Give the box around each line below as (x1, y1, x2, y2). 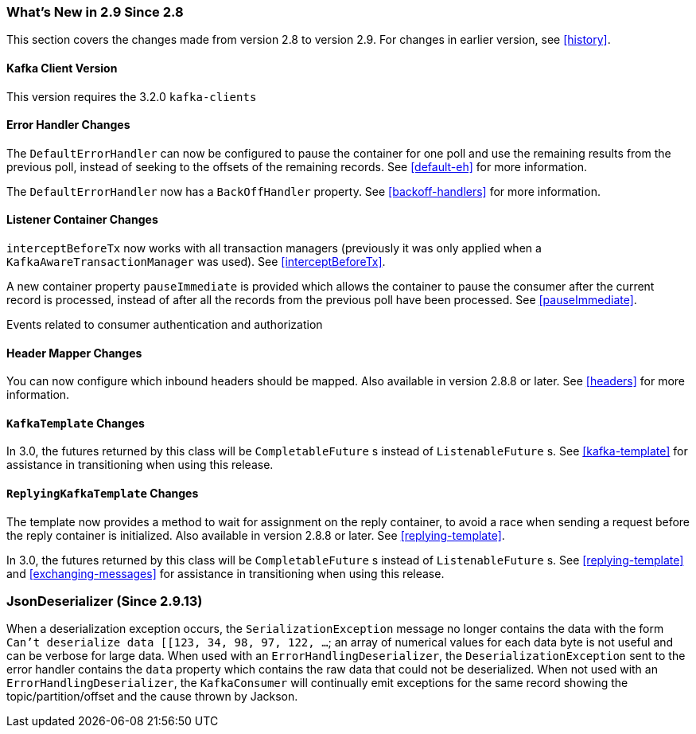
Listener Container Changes (6, 213, 158, 227)
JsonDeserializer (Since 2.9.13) (6, 593, 203, 610)
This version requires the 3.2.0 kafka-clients (6, 89, 257, 103)
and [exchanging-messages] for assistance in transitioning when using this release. (6, 566, 445, 580)
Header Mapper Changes (6, 346, 142, 360)
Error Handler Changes (6, 118, 130, 132)
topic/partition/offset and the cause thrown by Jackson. (6, 689, 298, 704)
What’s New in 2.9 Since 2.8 (6, 4, 184, 20)
